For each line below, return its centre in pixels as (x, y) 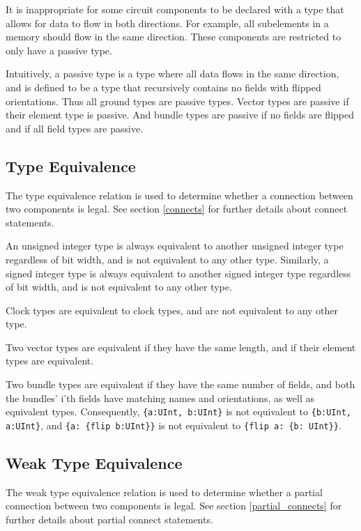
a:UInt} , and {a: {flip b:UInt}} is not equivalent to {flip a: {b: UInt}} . (174, 425)
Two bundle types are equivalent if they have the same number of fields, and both (180, 384)
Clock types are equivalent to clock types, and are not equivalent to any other (172, 310)
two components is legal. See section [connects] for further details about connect (177, 209)
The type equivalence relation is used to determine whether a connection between (179, 195)
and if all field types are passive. (75, 128)
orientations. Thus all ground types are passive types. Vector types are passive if (177, 101)
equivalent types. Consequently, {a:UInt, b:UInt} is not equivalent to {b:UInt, (178, 411)
